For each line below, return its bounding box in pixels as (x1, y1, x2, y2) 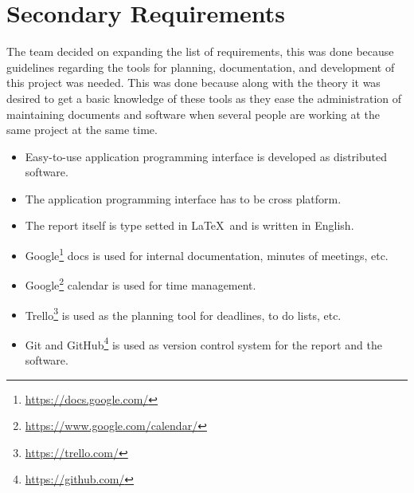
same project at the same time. (6, 121, 158, 138)
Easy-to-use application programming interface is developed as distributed (25, 148, 387, 164)
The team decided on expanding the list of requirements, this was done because (6, 43, 394, 60)
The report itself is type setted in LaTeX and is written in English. (25, 217, 354, 234)
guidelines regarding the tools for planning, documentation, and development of (6, 58, 395, 75)
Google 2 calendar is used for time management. (25, 274, 256, 293)
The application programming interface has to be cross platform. (25, 190, 342, 207)
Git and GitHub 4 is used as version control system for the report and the (25, 333, 382, 353)
